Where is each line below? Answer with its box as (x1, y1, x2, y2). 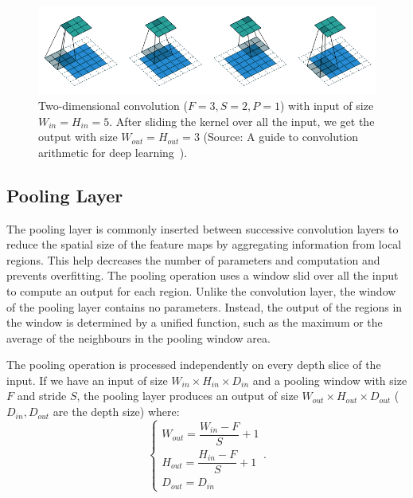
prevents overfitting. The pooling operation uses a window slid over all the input (6, 267, 399, 284)
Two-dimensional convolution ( (38, 96, 188, 113)
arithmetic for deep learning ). (38, 143, 188, 160)
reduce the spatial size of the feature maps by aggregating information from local (6, 236, 402, 253)
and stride (17, 387, 67, 404)
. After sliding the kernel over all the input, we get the (109, 112, 375, 129)
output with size (38, 128, 118, 145)
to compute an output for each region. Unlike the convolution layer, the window (6, 282, 396, 299)
